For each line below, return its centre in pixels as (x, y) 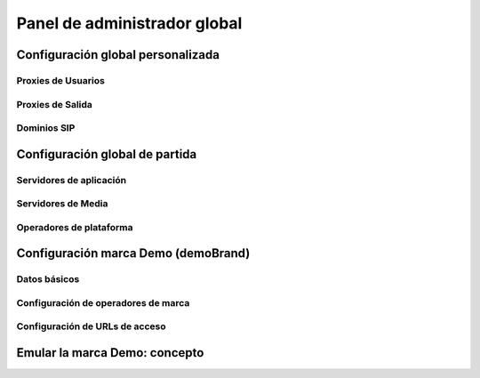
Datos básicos (48, 279)
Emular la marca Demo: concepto (110, 353)
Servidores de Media (62, 204)
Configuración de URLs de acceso (91, 326)
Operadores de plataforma (75, 227)
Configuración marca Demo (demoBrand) (133, 253)
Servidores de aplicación (72, 180)
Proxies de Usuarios (61, 80)
